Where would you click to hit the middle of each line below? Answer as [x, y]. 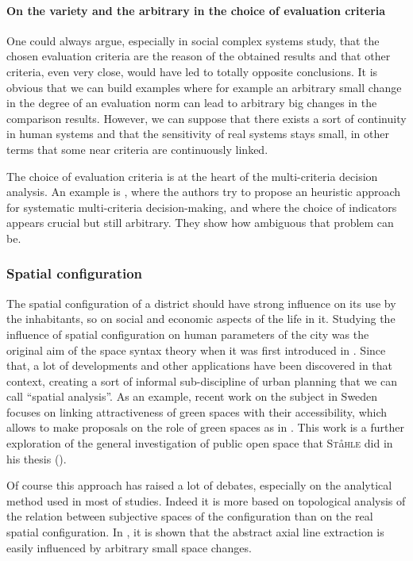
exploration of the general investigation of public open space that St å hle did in [200, 443]
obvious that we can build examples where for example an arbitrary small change [204, 87]
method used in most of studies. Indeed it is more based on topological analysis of [206, 500]
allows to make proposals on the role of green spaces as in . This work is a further [205, 427]
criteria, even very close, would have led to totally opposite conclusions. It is [192, 71]
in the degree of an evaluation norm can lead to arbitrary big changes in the [192, 103]
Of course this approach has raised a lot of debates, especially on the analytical [199, 485]
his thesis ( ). [37, 458]
